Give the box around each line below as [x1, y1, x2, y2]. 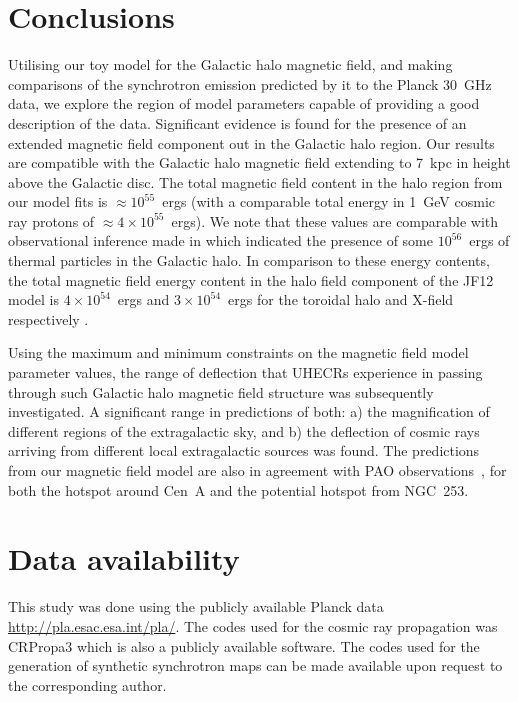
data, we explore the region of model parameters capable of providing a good [8, 93, 480, 114]
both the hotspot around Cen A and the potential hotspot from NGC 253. [8, 479, 469, 500]
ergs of [469, 230, 510, 251]
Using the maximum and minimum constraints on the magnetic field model [8, 342, 469, 363]
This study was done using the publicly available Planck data [8, 596, 384, 617]
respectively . [8, 308, 89, 329]
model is [8, 289, 60, 310]
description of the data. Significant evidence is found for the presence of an [8, 112, 467, 133]
